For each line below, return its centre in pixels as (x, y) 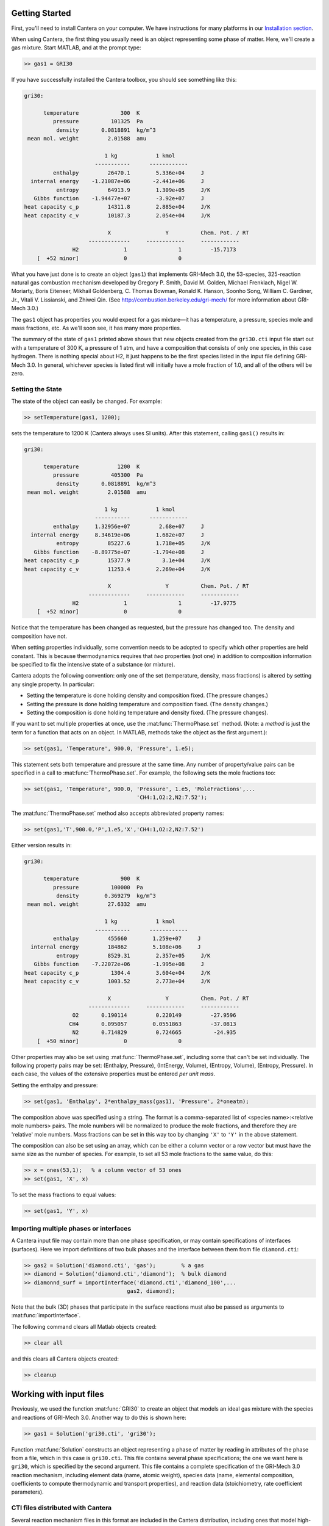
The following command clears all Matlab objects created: (84, 1326)
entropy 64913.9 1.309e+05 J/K (133, 190)
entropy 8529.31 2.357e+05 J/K (133, 956)
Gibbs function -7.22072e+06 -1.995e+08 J (119, 964)
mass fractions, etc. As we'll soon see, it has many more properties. (96, 328)
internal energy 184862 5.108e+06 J (116, 947)
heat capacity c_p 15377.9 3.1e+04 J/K (117, 561)
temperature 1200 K (92, 466)
